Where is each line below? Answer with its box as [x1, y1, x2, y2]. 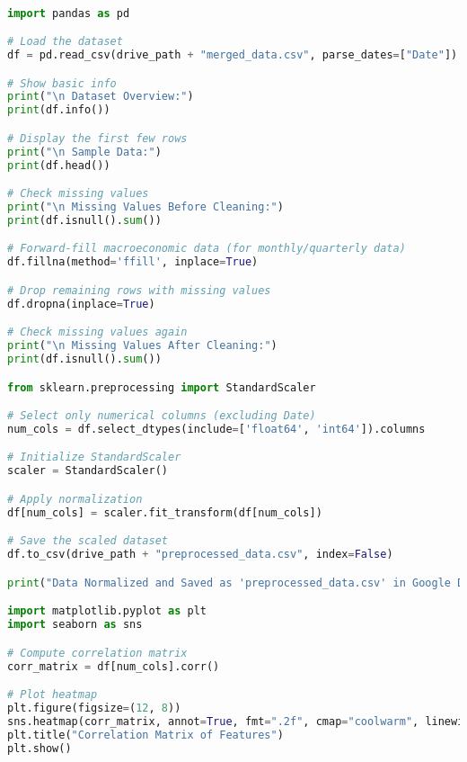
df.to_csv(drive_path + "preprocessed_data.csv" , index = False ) [7, 548, 393, 561]
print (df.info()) [7, 103, 110, 117]
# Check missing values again [7, 326, 188, 339]
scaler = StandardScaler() [7, 464, 168, 478]
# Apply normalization [7, 492, 143, 506]
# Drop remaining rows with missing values [7, 283, 271, 297]
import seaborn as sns [7, 618, 143, 632]
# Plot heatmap [7, 688, 98, 702]
